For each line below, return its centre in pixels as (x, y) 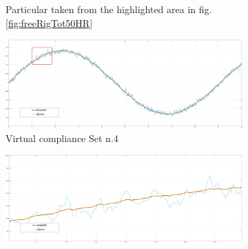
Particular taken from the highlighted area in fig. (109, 9)
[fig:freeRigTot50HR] (49, 22)
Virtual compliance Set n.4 (62, 138)
